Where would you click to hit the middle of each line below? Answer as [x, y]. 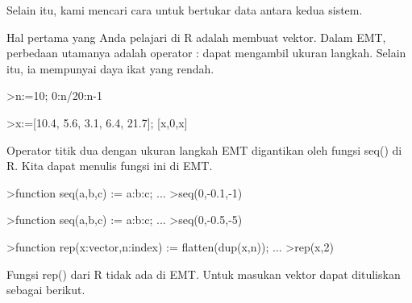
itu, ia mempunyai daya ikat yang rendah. [110, 68]
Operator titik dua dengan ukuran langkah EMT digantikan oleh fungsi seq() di [204, 149]
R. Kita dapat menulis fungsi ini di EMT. [110, 166]
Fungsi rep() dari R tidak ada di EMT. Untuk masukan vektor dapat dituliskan [204, 274]
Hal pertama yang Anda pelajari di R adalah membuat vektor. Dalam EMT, [196, 37]
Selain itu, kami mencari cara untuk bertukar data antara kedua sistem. [185, 10]
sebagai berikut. [46, 290]
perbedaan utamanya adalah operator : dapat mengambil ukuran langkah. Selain [206, 53]
